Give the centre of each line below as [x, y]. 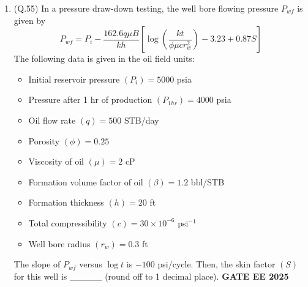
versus [91, 264]
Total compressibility [68, 222]
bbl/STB [208, 181]
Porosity [44, 140]
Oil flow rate [52, 120]
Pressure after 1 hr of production [90, 99]
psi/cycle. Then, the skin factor [216, 264]
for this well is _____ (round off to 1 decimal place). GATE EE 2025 [151, 276]
